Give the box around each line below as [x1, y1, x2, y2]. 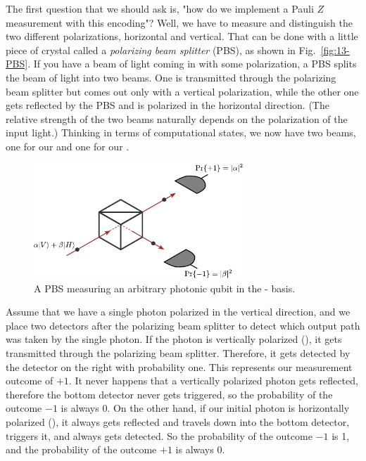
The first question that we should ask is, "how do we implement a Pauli [6, 1, 314, 15]
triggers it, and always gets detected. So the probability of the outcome [6, 428, 313, 443]
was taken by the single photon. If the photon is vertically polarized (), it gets [6, 332, 342, 346]
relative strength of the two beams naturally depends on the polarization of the [6, 111, 348, 126]
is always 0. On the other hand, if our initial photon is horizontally [61, 401, 350, 415]
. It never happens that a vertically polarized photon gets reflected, [68, 373, 358, 388]
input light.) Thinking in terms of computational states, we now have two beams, [6, 125, 356, 140]
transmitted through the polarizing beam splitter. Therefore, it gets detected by [6, 345, 351, 360]
